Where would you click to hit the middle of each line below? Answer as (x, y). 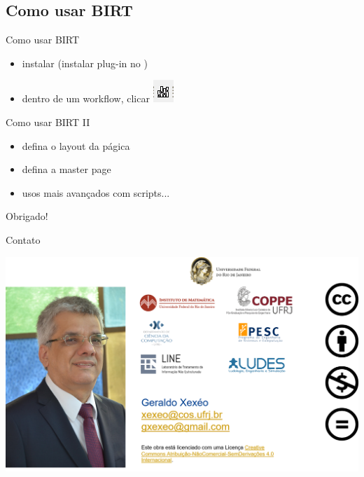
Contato (23, 239)
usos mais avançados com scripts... (96, 192)
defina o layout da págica (76, 145)
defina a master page (66, 169)
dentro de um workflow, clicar (86, 98)
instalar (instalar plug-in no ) (85, 63)
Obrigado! (27, 216)
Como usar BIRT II (48, 122)
